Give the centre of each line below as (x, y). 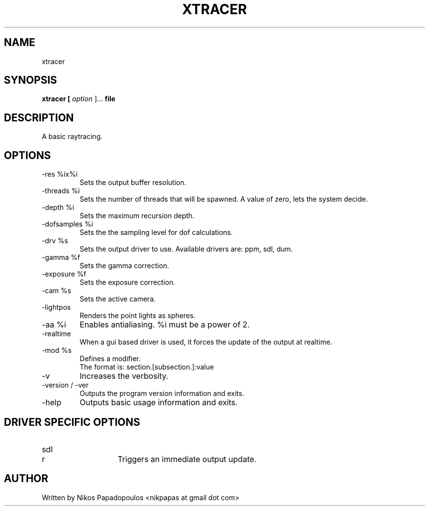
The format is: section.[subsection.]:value (147, 367)
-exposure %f (64, 274)
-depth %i (58, 208)
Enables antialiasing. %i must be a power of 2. (165, 325)
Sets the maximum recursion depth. (137, 216)
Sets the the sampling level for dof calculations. (156, 232)
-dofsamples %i (67, 224)
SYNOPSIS (31, 80)
